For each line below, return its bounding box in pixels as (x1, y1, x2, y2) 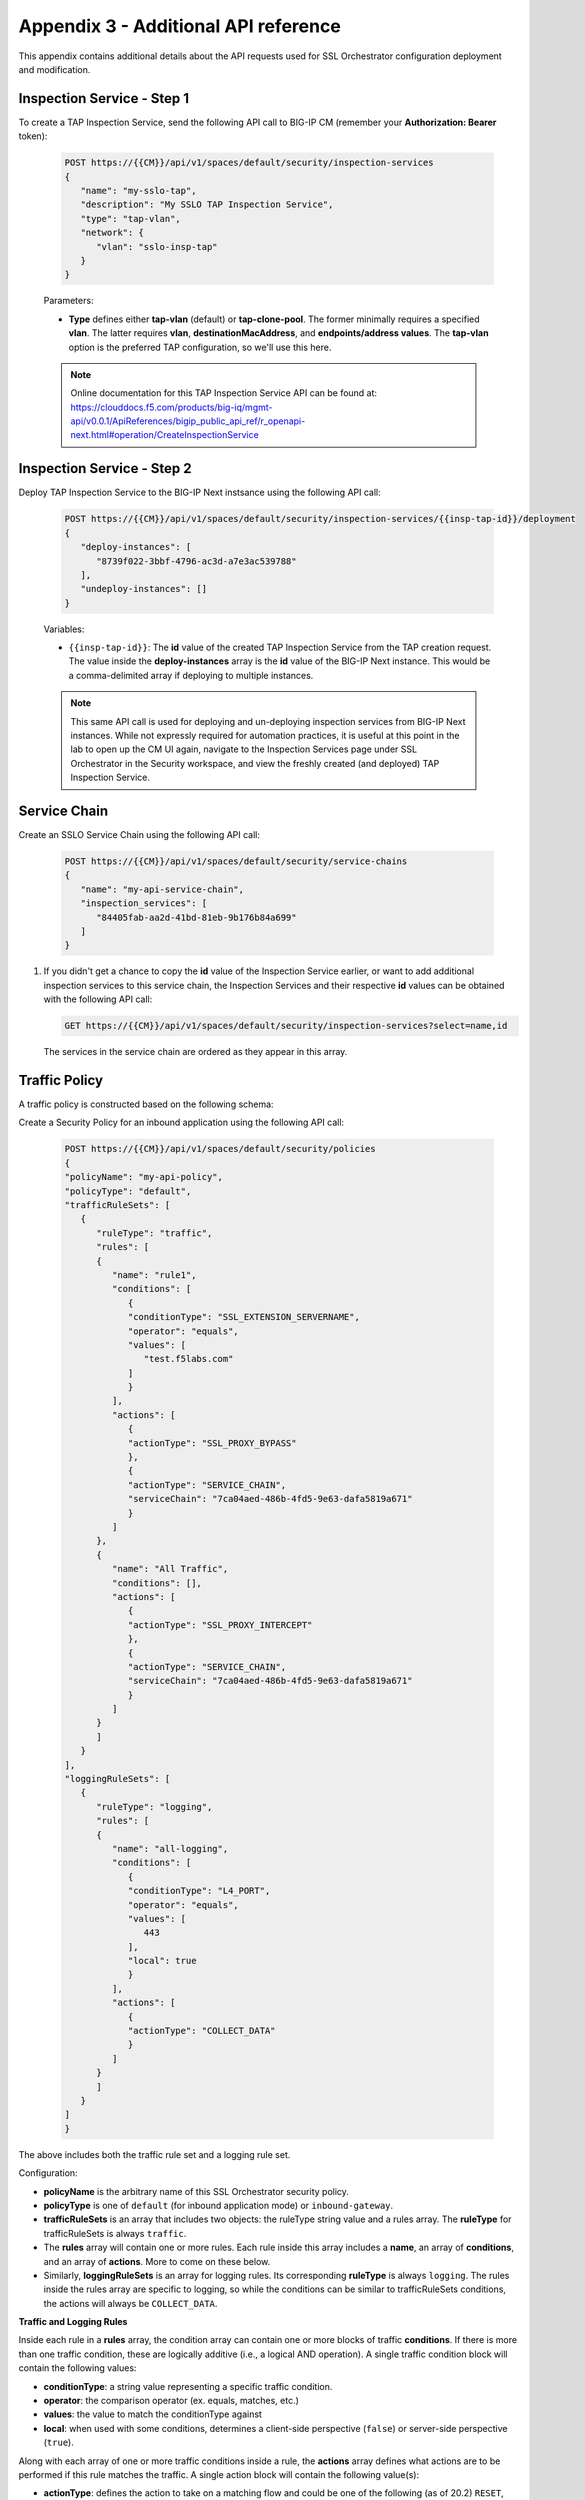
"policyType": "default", (64, 1185, 192, 1197)
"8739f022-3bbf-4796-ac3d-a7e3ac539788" (96, 555, 297, 567)
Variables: (43, 623, 85, 635)
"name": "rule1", (111, 1269, 197, 1280)
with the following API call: (43, 993, 153, 1005)
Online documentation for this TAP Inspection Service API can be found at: (70, 387, 378, 399)
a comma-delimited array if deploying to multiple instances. (68, 669, 314, 681)
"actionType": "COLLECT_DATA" (127, 2025, 276, 2037)
